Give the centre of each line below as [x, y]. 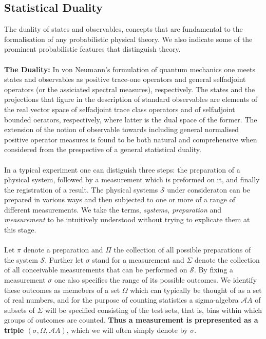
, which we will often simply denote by [127, 330]
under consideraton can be [208, 189]
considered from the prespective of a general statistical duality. [103, 149]
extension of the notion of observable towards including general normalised [122, 129]
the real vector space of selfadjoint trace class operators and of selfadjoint [120, 109]
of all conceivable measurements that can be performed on [96, 270]
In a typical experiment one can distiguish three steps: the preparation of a [122, 169]
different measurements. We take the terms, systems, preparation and [113, 209]
